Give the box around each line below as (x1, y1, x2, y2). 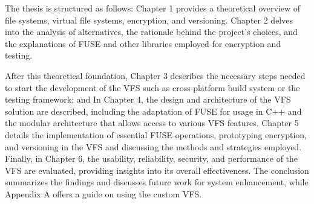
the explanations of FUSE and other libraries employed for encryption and (5, 37, 281, 49)
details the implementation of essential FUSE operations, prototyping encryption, (5, 128, 307, 141)
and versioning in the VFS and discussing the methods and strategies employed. (5, 140, 302, 153)
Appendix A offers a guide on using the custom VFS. (5, 187, 202, 200)
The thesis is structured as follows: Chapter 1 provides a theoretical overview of (5, 2, 301, 14)
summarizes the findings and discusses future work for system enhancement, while (5, 176, 309, 188)
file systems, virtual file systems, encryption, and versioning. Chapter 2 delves (5, 13, 293, 26)
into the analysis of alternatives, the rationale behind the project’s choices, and (5, 25, 298, 38)
